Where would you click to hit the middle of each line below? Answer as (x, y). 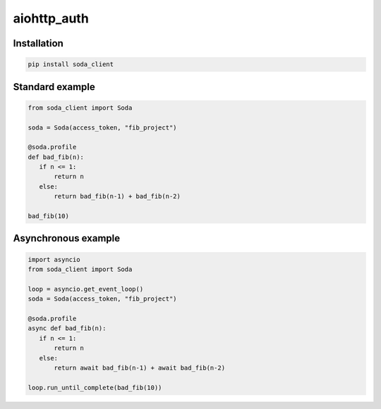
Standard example (54, 87)
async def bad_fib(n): (67, 328)
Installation (38, 43)
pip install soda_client (71, 64)
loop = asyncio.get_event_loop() (86, 289)
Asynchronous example (67, 238)
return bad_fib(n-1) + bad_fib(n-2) (117, 196)
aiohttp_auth (51, 18)
